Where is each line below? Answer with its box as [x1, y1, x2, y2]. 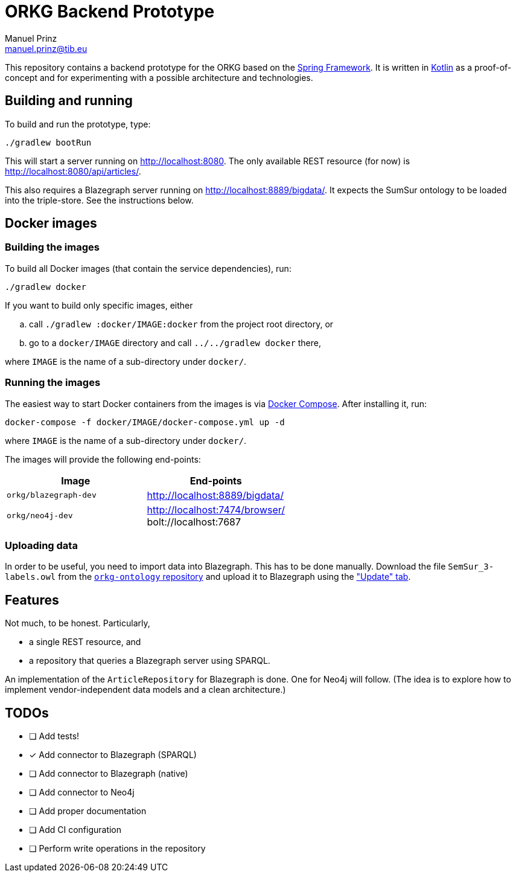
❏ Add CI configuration [29, 824, 122, 835]
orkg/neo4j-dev [7, 511, 73, 521]
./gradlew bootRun [5, 137, 92, 147]
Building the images [5, 241, 100, 254]
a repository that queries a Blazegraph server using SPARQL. [29, 655, 270, 666]
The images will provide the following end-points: [5, 454, 201, 464]
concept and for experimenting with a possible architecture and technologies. [5, 72, 313, 83]
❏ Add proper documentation [29, 806, 147, 816]
